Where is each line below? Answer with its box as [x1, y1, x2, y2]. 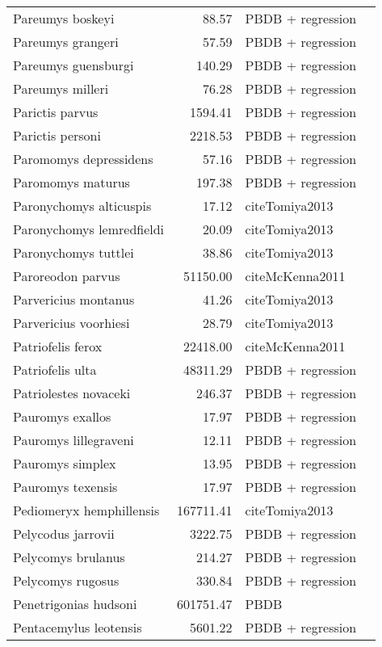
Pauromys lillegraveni [13, 431, 134, 449]
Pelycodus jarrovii [13, 524, 115, 543]
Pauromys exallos [13, 407, 111, 426]
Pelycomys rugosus [13, 571, 120, 590]
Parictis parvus [13, 103, 99, 121]
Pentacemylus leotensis [13, 618, 142, 636]
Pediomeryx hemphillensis [13, 501, 160, 519]
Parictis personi [13, 126, 101, 145]
